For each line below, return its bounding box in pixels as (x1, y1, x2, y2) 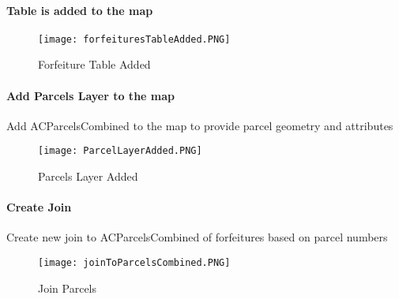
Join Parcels (38, 279, 97, 296)
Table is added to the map (6, 2, 153, 18)
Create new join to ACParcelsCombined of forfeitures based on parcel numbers (6, 229, 388, 245)
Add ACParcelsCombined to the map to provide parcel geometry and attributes (6, 117, 393, 133)
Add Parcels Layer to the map (6, 87, 175, 103)
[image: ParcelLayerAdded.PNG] (38, 145, 202, 157)
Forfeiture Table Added (38, 56, 151, 73)
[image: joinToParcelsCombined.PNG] (38, 257, 231, 269)
